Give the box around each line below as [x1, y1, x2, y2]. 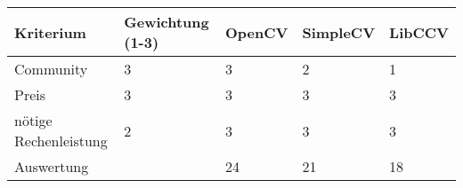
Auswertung [14, 156, 89, 176]
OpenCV [225, 21, 288, 43]
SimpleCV [302, 21, 376, 43]
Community [14, 59, 88, 79]
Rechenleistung [14, 130, 108, 151]
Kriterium [14, 21, 86, 43]
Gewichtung [124, 12, 209, 32]
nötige [14, 110, 53, 130]
